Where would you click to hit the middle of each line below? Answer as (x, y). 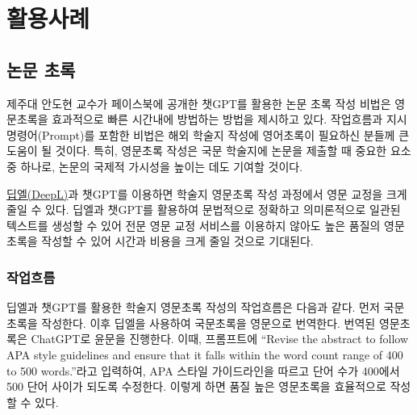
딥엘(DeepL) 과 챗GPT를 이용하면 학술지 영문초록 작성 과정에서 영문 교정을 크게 (207, 193)
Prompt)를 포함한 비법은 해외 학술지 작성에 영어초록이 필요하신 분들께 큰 (226, 134)
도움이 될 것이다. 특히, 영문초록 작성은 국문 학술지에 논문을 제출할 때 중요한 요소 (209, 151)
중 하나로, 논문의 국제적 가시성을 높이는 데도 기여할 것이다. (155, 166)
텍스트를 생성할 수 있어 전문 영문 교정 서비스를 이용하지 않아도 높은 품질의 (194, 225)
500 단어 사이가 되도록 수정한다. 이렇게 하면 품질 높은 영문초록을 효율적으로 (196, 386)
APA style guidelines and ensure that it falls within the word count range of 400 (205, 354)
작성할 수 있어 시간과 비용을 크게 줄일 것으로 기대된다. (177, 241)
